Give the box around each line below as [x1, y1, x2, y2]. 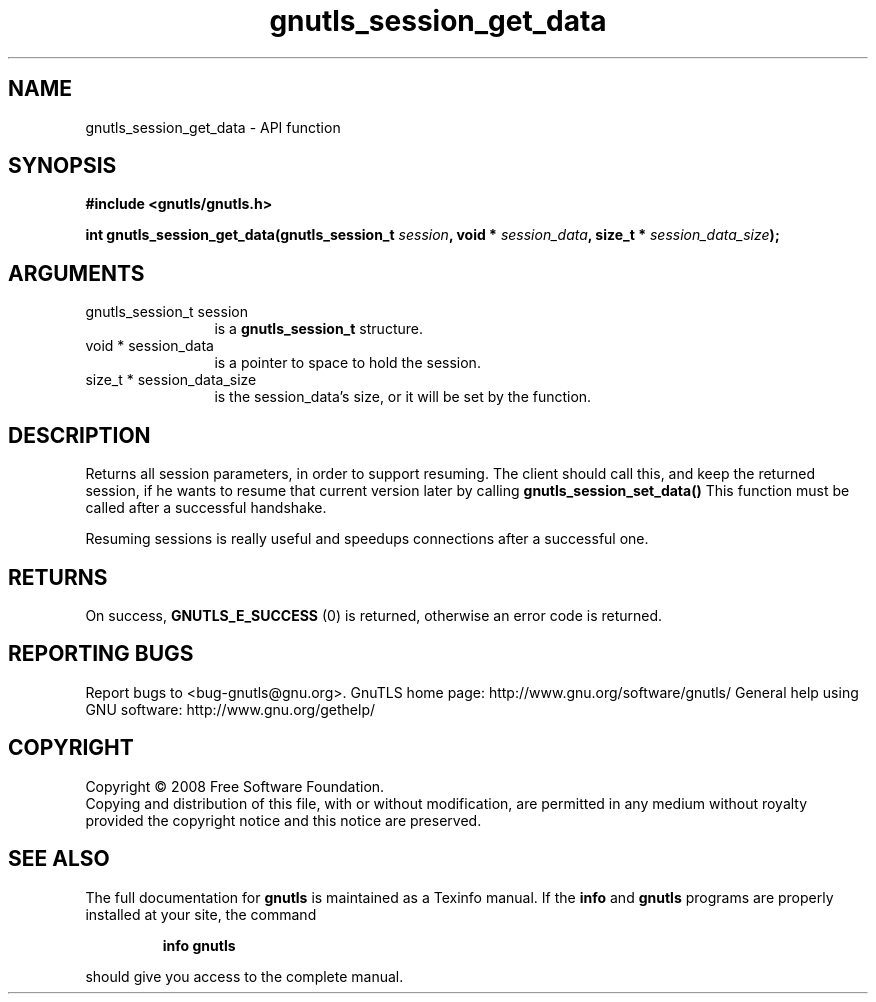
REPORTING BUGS [8, 641, 194, 667]
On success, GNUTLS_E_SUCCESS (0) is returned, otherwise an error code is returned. [85, 606, 663, 624]
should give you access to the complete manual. [85, 967, 404, 985]
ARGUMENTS [8, 260, 145, 286]
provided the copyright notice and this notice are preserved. [85, 811, 482, 829]
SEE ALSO [8, 846, 110, 872]
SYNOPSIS [8, 153, 117, 179]
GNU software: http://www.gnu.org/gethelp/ [85, 700, 376, 718]
